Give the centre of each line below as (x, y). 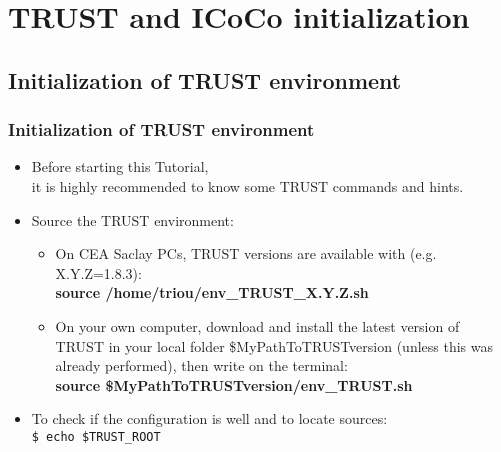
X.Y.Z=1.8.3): (98, 272)
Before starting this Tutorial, (120, 166)
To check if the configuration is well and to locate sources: (209, 418)
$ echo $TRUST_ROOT (96, 436)
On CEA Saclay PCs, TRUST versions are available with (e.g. (246, 253)
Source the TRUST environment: (132, 219)
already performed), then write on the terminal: (201, 365)
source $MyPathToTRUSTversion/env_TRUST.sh (234, 384)
